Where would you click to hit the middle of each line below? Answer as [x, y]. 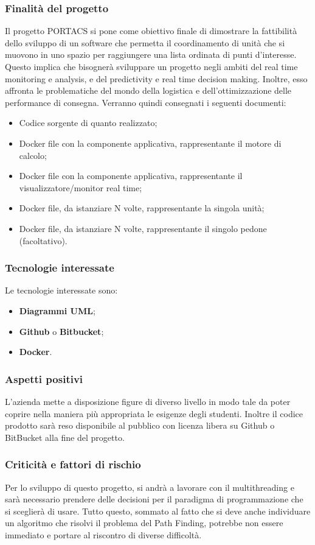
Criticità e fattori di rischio [73, 464]
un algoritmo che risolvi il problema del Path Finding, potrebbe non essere [144, 523]
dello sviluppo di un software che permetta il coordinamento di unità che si [145, 42]
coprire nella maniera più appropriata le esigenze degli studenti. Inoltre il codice [154, 413]
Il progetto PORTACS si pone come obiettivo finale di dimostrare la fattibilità [151, 31]
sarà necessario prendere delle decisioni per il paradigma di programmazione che [154, 499]
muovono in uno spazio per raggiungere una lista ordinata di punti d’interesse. [151, 54]
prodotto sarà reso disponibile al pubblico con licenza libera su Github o [140, 425]
